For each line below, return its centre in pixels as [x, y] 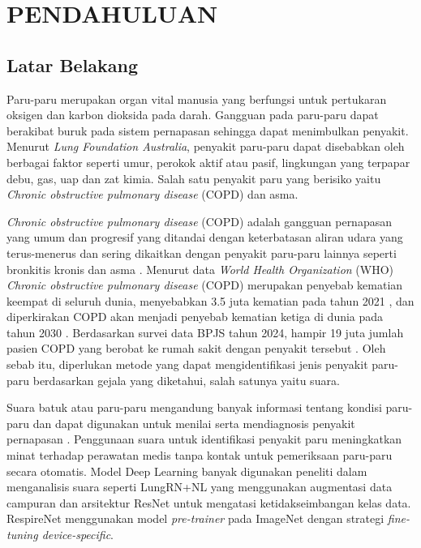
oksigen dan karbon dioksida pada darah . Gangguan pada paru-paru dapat [193, 115]
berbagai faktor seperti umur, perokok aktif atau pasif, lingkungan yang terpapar [208, 162]
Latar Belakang [73, 64]
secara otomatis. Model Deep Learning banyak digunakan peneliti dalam [187, 471]
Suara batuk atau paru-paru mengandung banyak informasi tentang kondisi [194, 407]
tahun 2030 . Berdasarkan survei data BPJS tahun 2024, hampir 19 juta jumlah [205, 332]
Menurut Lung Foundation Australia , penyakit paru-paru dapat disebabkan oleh [206, 146]
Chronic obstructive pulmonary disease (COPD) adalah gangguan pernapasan [199, 221]
